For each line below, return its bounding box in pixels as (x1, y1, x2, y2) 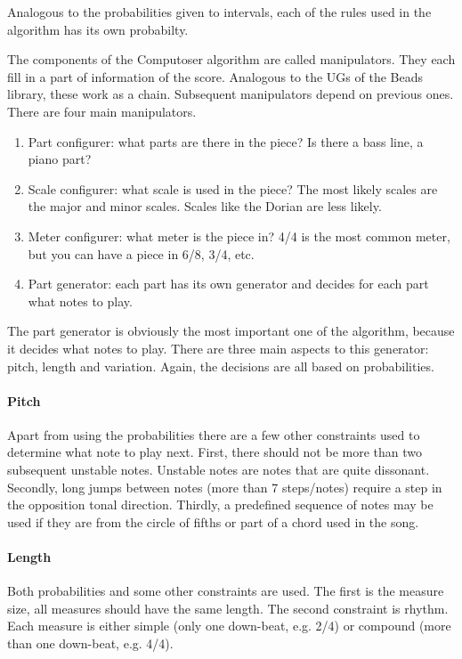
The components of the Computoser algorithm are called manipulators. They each (7, 50, 456, 69)
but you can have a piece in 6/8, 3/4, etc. (28, 244, 255, 263)
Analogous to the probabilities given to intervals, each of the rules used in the (7, 3, 432, 20)
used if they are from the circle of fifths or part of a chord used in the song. (7, 512, 419, 531)
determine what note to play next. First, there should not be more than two (7, 443, 423, 461)
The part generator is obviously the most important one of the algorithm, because (7, 321, 455, 340)
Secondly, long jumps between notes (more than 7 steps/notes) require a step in (7, 477, 442, 496)
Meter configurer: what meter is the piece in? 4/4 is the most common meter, (28, 226, 450, 245)
